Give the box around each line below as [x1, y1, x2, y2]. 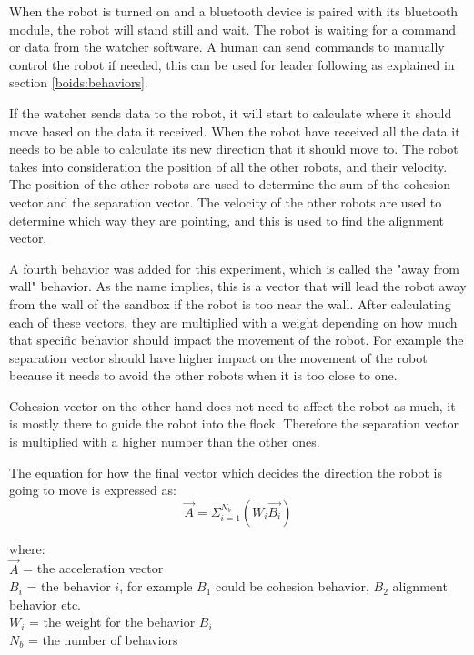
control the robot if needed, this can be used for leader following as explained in [9, 55, 455, 74]
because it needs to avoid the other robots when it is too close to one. [9, 366, 398, 385]
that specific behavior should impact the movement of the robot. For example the [9, 330, 464, 349]
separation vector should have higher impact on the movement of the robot [9, 348, 428, 367]
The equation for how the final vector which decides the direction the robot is [9, 462, 442, 481]
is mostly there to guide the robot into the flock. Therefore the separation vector [9, 414, 459, 433]
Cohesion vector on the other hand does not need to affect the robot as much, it [9, 396, 456, 415]
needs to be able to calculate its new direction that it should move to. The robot [9, 139, 459, 158]
